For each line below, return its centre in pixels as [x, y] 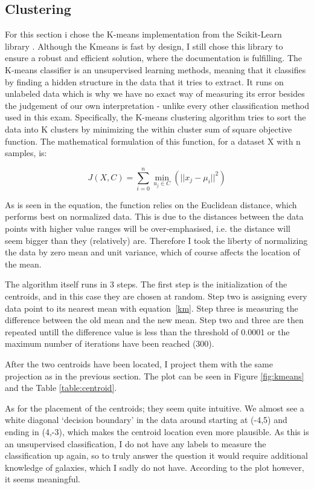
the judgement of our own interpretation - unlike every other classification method [157, 105]
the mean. [23, 264]
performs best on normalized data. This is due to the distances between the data [154, 216]
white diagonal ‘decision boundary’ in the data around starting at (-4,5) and [146, 420]
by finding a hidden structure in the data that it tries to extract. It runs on [144, 81]
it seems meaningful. [43, 479]
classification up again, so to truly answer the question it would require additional [156, 455]
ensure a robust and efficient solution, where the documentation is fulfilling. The [153, 58]
